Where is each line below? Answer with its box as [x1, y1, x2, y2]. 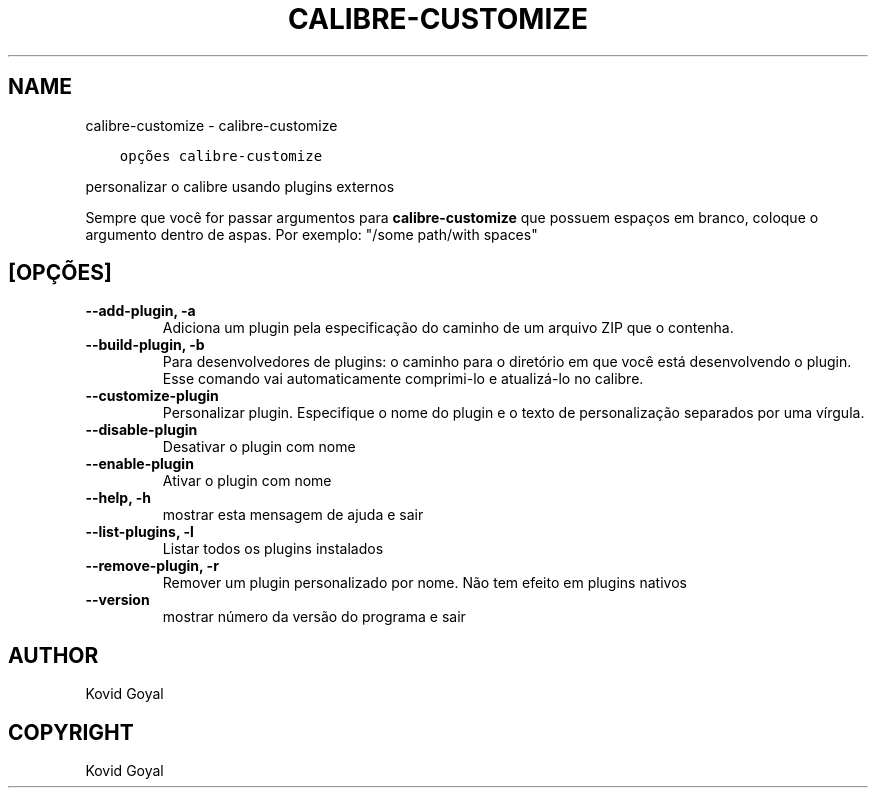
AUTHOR [8, 642, 99, 668]
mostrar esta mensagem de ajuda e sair [162, 506, 424, 524]
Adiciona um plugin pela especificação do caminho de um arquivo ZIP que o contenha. [162, 319, 734, 337]
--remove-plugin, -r [85, 557, 219, 575]
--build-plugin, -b [85, 336, 205, 354]
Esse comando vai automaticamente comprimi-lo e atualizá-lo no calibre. [162, 370, 644, 388]
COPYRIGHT [8, 719, 134, 745]
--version [85, 591, 150, 609]
